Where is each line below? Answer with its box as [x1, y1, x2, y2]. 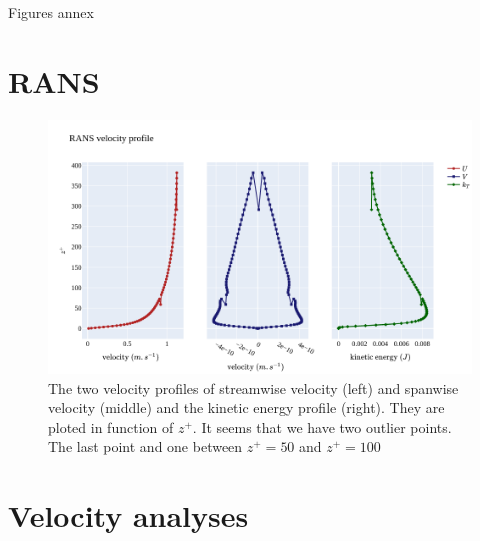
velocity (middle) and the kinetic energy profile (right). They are [48, 397, 445, 418]
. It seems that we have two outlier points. [192, 416, 452, 437]
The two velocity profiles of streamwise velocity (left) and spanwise [48, 377, 459, 398]
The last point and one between [48, 436, 243, 457]
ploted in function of [48, 416, 174, 437]
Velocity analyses [8, 495, 249, 536]
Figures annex [8, 2, 94, 22]
